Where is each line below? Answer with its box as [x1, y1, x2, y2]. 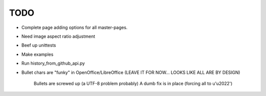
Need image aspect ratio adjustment [21, 33, 96, 39]
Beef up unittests [21, 42, 56, 48]
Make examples [21, 51, 54, 57]
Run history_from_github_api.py [21, 60, 85, 66]
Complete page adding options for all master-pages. [21, 24, 128, 30]
